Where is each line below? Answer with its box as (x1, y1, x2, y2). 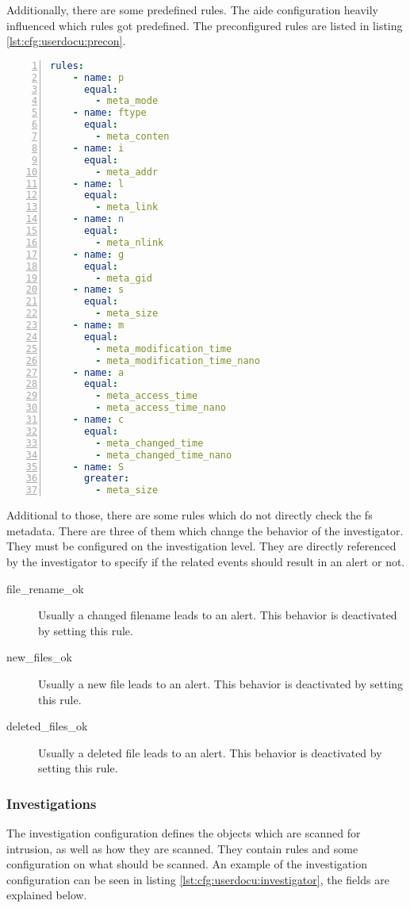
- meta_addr (95, 166, 159, 178)
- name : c (72, 414, 125, 426)
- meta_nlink (95, 236, 164, 248)
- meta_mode (95, 95, 159, 107)
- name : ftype (72, 107, 147, 119)
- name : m (72, 320, 125, 331)
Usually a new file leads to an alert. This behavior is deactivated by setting (38, 675, 404, 692)
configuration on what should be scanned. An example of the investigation (6, 856, 367, 872)
